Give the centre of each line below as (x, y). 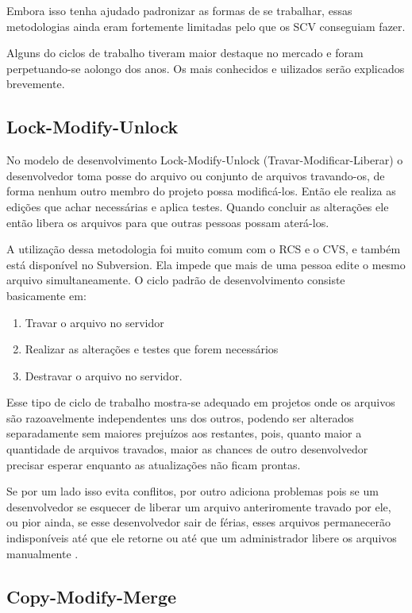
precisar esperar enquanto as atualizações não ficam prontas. (154, 464)
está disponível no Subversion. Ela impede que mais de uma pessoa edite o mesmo (206, 264)
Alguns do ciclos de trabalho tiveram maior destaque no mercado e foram (185, 53)
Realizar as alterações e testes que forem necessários (152, 349)
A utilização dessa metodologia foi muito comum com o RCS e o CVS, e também (204, 249)
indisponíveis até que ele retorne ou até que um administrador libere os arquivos (202, 538)
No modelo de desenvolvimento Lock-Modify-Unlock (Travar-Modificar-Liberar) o (205, 160)
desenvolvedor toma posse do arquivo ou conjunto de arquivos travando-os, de (196, 175)
